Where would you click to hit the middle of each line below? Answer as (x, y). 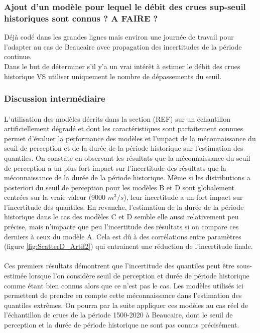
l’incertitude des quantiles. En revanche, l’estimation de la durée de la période (124, 207)
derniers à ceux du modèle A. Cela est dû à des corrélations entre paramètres (123, 236)
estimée (16, 276)
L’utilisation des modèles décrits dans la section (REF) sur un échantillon (117, 118)
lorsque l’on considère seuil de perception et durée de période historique (139, 276)
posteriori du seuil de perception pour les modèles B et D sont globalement (119, 187)
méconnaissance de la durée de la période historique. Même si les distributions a (127, 178)
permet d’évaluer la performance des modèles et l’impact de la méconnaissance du (130, 138)
